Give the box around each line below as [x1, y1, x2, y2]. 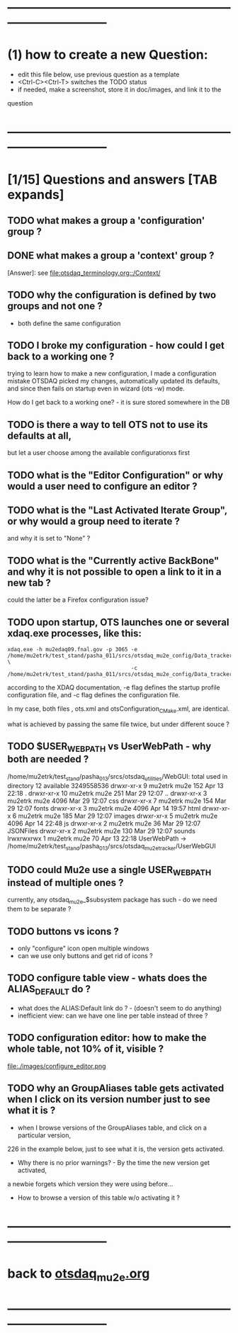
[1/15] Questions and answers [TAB [7, 171, 217, 187]
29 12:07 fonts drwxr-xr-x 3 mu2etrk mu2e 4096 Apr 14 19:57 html [7, 804, 201, 812]
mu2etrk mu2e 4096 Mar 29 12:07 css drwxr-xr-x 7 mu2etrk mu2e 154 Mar [7, 797, 227, 805]
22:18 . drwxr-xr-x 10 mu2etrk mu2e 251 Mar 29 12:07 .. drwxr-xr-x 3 [7, 789, 208, 797]
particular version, [17, 1130, 72, 1140]
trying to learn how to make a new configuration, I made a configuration [7, 369, 217, 378]
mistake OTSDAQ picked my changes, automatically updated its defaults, [7, 377, 220, 386]
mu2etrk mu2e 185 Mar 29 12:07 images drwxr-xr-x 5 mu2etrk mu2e [18, 811, 218, 820]
